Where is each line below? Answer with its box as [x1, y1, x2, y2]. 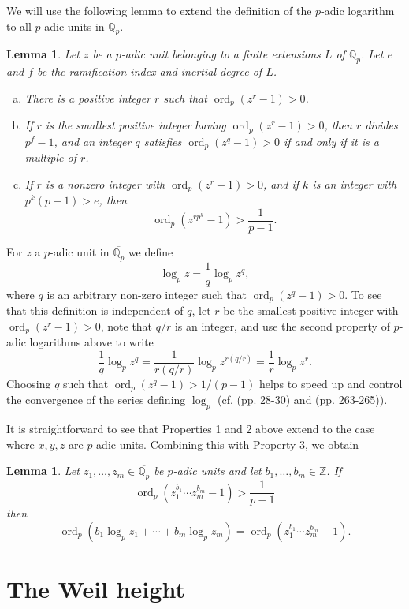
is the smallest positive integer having [45, 117, 226, 133]
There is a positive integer [24, 89, 151, 106]
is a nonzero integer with [45, 175, 165, 192]
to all [6, 17, 32, 34]
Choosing [6, 375, 51, 391]
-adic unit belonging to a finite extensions [121, 46, 321, 62]
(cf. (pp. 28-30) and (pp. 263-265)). [218, 391, 388, 408]
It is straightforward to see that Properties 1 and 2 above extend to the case [6, 420, 375, 437]
